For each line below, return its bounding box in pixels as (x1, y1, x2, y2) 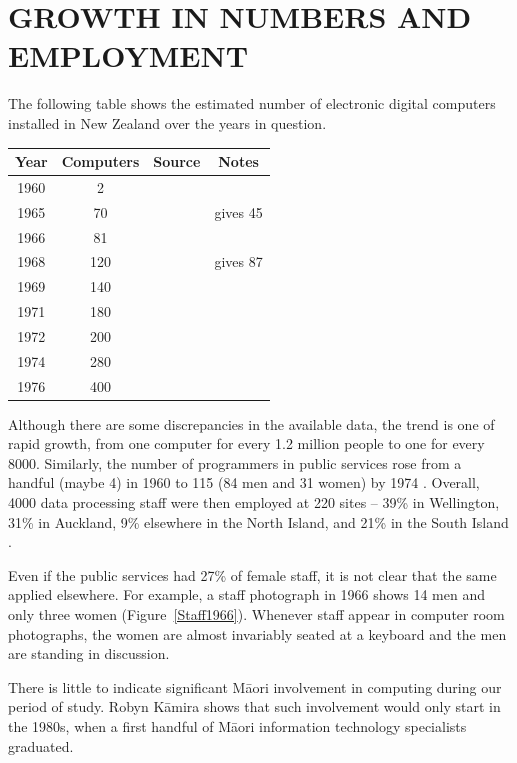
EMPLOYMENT (8, 35, 249, 76)
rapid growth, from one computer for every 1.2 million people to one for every (8, 433, 485, 454)
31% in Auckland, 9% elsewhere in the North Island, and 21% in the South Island (8, 511, 509, 532)
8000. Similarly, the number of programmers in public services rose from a (8, 452, 462, 473)
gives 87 (214, 251, 263, 272)
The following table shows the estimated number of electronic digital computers (8, 93, 496, 114)
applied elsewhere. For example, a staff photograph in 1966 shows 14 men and (8, 584, 485, 605)
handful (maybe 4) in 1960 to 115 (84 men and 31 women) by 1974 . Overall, (8, 472, 480, 493)
